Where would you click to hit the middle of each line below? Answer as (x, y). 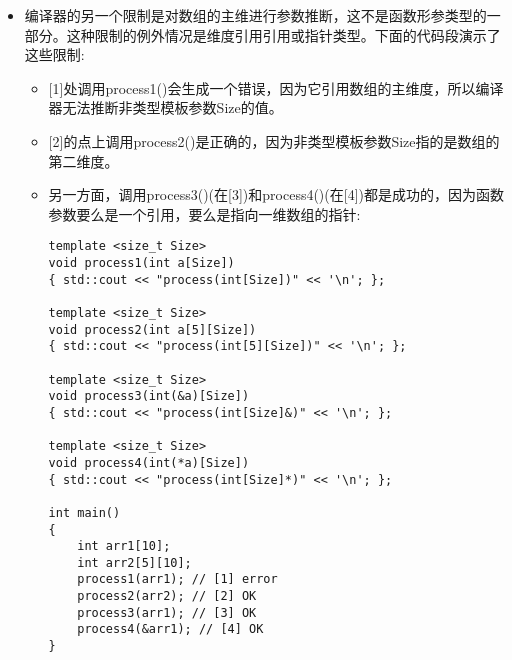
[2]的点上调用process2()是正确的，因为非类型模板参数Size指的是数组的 (274, 140)
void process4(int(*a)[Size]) (149, 462)
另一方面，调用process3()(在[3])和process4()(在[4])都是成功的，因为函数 (276, 194)
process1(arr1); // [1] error (177, 579)
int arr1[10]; (124, 546)
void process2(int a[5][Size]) (152, 329)
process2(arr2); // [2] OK (167, 596)
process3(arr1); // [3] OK (167, 612)
